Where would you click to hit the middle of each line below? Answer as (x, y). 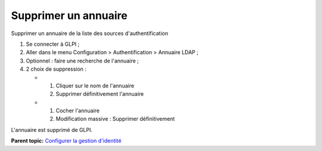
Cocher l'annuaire (78, 111)
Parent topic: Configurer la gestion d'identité (66, 141)
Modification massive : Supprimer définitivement (115, 119)
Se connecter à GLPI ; (53, 44)
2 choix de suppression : (56, 69)
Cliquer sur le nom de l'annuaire (95, 86)
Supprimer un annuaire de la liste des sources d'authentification (89, 33)
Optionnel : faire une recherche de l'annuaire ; (83, 61)
